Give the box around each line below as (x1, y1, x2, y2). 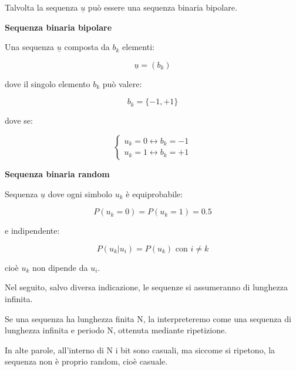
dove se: (5, 114, 33, 127)
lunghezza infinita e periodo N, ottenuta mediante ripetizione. (5, 324, 227, 336)
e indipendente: (5, 224, 60, 237)
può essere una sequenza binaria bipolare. (88, 1, 237, 13)
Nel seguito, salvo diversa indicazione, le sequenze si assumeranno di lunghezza (5, 281, 288, 293)
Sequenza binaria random (5, 167, 110, 180)
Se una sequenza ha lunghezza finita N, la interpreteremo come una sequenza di (5, 312, 291, 324)
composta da (64, 41, 110, 53)
